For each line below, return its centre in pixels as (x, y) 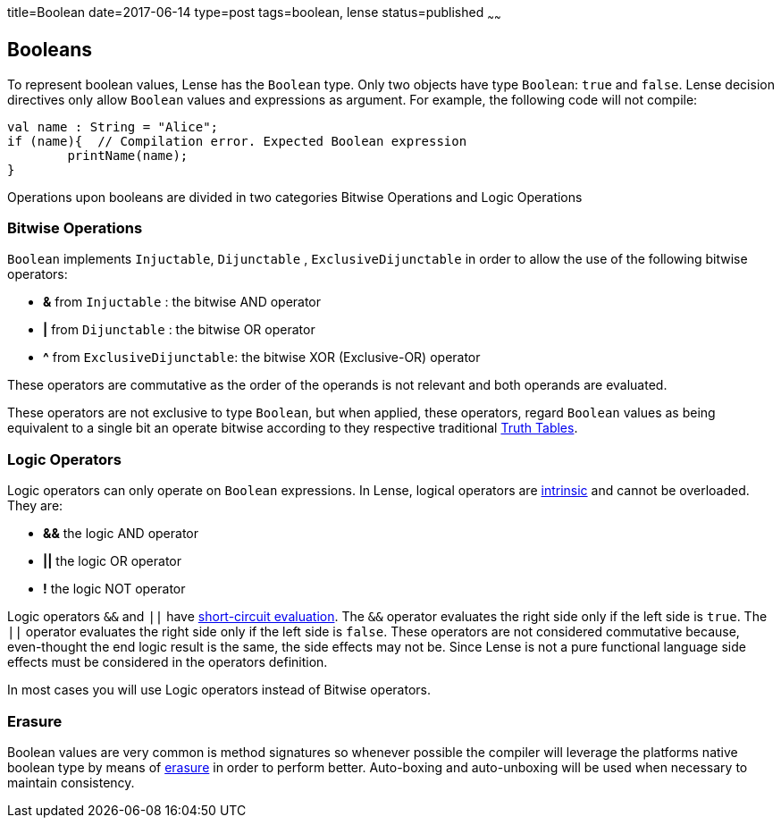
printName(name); (128, 155)
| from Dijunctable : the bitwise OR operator (179, 330)
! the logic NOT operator (114, 589)
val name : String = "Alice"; (113, 126)
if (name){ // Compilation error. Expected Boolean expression (237, 141)
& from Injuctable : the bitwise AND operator (182, 302)
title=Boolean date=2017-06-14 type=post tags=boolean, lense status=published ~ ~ (254, 14)
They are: (35, 506)
